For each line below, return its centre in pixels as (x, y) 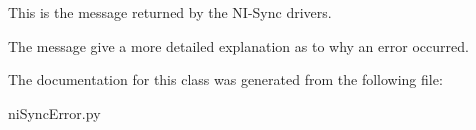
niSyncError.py (54, 112)
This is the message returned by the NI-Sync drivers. (170, 12)
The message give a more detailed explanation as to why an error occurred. (238, 45)
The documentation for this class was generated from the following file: (225, 79)
